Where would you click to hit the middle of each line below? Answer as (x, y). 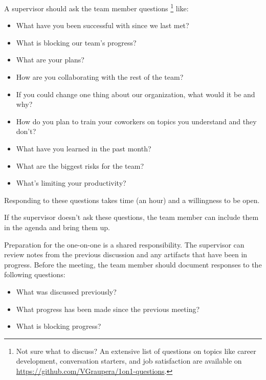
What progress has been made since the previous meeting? (108, 309)
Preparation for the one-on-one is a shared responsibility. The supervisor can (124, 244)
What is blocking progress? (59, 326)
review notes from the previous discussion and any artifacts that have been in (126, 254)
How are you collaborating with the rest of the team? (100, 77)
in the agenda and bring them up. (57, 227)
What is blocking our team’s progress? (76, 42)
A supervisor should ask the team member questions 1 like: (96, 7)
